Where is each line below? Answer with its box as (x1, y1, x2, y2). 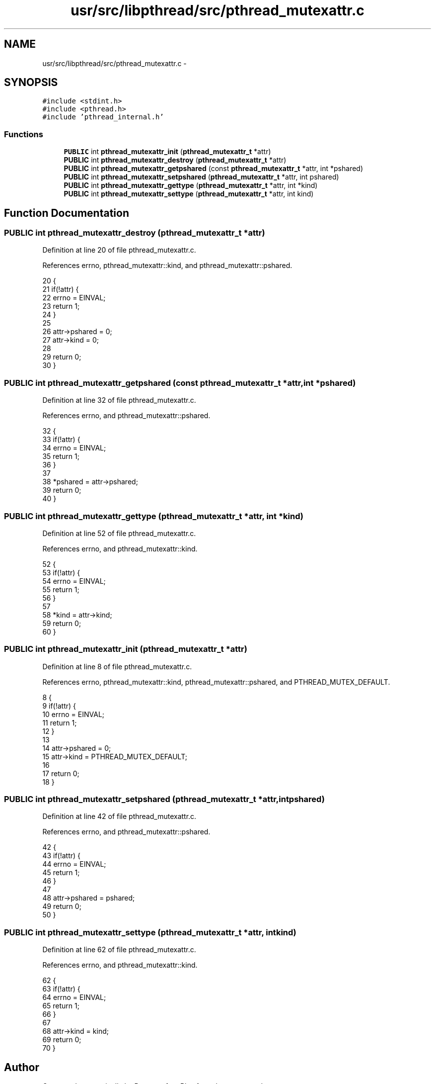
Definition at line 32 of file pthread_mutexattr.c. (42, 396, 196, 405)
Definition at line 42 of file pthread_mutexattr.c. (42, 812, 197, 821)
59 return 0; (42, 619, 81, 628)
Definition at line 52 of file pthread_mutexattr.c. (42, 529, 196, 538)
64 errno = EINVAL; (42, 993, 106, 1002)
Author (4, 1061, 39, 1074)
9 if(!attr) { (42, 701, 76, 710)
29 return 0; (42, 353, 81, 361)
